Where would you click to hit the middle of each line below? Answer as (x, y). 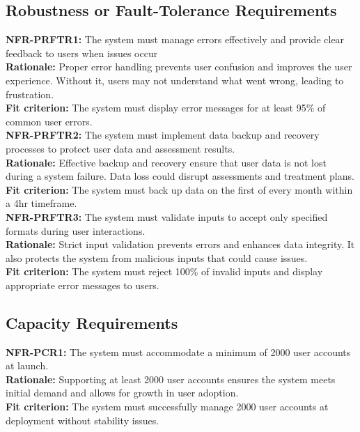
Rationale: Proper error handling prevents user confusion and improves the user (179, 67)
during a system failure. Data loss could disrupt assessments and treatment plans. (180, 176)
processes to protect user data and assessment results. (120, 148)
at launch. (27, 365)
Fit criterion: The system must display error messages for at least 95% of (166, 108)
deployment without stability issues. (83, 420)
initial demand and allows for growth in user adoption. (122, 393)
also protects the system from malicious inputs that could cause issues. (157, 257)
